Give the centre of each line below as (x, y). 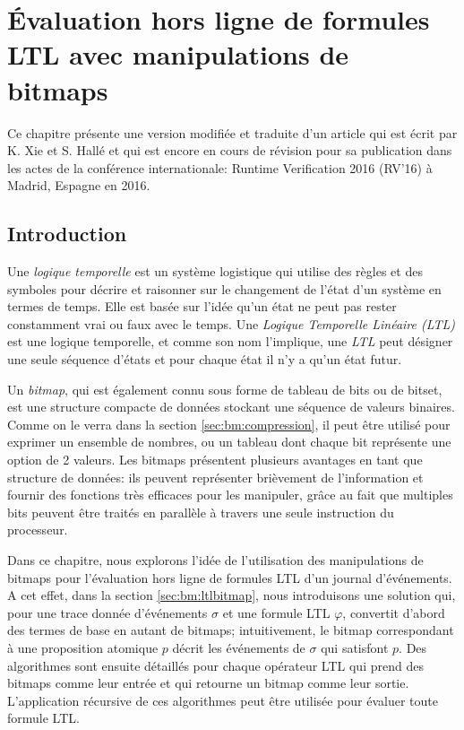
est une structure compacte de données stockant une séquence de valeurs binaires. (231, 407)
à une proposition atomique (83, 647)
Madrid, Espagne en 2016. (79, 185)
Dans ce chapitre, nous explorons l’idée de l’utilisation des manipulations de (215, 559)
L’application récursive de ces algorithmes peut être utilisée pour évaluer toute (223, 700)
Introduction (67, 234)
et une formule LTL (276, 612)
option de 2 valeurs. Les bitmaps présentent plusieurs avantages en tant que (215, 460)
